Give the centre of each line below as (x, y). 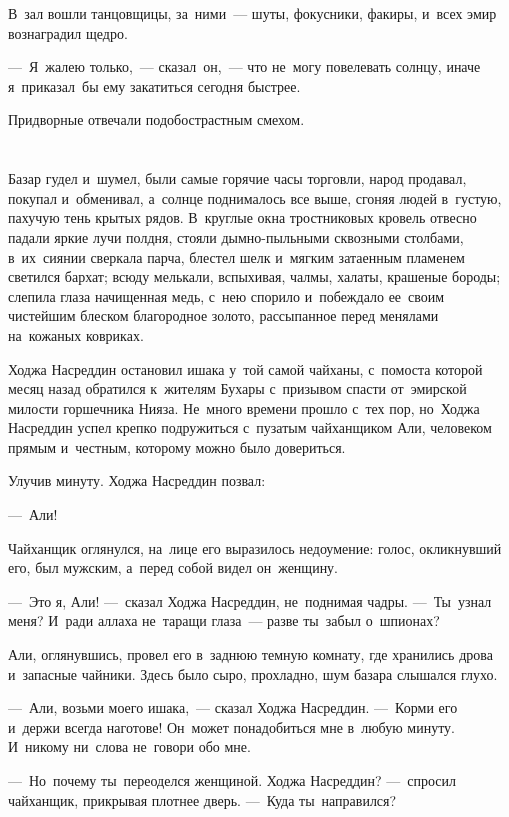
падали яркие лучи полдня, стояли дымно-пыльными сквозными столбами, (236, 236)
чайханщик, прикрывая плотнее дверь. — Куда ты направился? (202, 799)
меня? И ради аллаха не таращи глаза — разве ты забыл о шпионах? (224, 620)
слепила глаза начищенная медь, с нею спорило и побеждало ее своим (226, 295)
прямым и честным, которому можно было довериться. (177, 446)
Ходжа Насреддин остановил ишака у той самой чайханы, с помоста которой (245, 368)
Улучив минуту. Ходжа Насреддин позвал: (137, 480)
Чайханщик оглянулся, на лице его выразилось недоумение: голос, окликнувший (255, 547)
